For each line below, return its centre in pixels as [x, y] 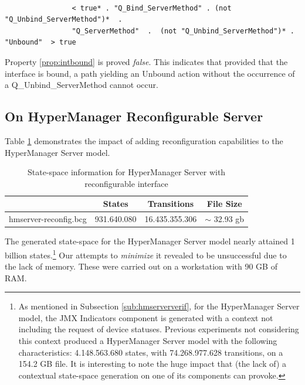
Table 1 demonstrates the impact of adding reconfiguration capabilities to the [144, 140]
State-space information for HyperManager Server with [126, 172]
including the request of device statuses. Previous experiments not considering [159, 329]
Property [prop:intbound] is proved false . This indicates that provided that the [146, 61]
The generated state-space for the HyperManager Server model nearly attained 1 [150, 241]
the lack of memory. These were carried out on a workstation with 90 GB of [141, 266]
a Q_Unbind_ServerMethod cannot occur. [82, 85]
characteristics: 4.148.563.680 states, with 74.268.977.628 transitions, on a [151, 352]
